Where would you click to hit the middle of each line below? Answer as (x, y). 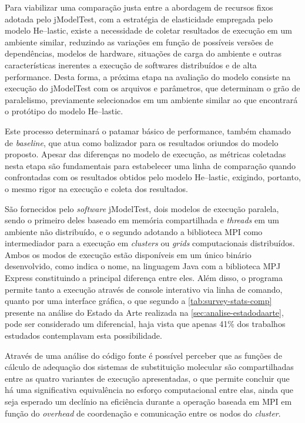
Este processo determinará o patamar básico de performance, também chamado (148, 130)
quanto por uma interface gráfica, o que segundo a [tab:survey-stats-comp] (138, 301)
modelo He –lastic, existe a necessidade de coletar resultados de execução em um (148, 30)
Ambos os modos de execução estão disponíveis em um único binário (128, 254)
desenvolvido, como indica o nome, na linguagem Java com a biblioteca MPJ (143, 266)
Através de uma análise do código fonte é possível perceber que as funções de (143, 355)
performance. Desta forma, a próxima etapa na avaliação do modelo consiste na (148, 76)
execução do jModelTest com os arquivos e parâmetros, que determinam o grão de (152, 88)
